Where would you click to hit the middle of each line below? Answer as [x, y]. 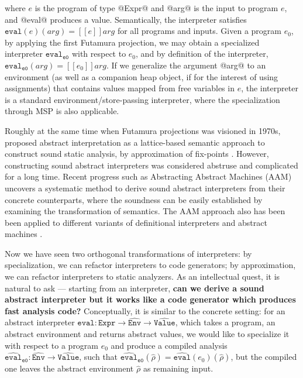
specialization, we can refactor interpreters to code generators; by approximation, [150, 265]
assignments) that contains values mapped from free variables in [120, 88]
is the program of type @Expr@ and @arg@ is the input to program [156, 8]
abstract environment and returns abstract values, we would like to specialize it [147, 334]
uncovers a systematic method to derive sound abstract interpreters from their [145, 188]
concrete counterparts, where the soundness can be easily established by [134, 199]
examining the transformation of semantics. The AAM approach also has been [145, 211]
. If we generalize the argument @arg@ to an [186, 65]
